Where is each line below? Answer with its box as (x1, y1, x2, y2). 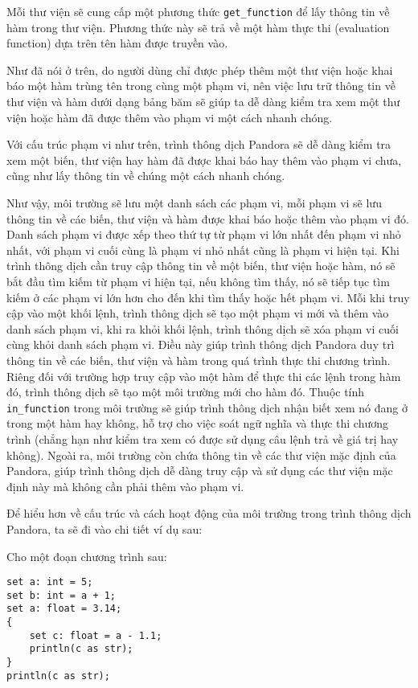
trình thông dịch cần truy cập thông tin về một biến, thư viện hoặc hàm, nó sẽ (6, 257, 395, 274)
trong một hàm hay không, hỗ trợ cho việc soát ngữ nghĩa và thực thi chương (6, 415, 389, 432)
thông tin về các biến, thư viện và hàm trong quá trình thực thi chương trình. (6, 351, 391, 368)
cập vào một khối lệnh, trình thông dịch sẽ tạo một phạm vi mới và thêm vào (6, 305, 389, 321)
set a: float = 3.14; (6, 603, 122, 615)
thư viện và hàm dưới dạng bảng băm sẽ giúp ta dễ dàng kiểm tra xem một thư (6, 93, 400, 110)
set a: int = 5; (6, 576, 93, 588)
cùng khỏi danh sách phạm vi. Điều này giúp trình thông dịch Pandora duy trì (6, 336, 395, 353)
